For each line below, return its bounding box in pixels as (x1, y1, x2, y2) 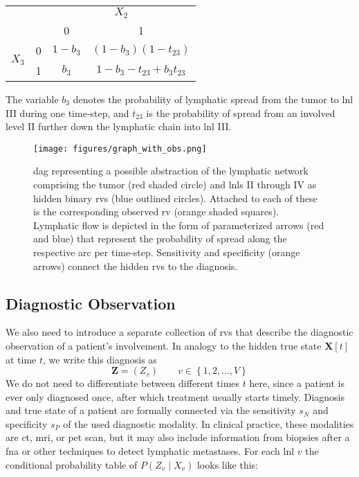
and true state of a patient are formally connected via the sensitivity (6, 403, 296, 417)
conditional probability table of (6, 457, 138, 471)
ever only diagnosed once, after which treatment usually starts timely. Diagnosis (6, 389, 345, 404)
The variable (6, 91, 59, 106)
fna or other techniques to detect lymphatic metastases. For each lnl (6, 444, 295, 458)
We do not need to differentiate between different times (6, 376, 240, 390)
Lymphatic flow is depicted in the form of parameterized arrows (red (33, 217, 324, 232)
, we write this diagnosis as (43, 352, 157, 366)
